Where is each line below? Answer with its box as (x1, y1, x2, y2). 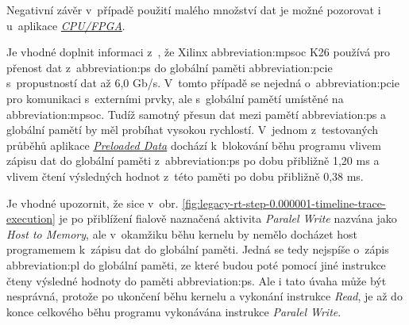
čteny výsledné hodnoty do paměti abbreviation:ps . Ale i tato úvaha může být (6, 272, 387, 289)
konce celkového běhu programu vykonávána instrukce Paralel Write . (6, 303, 341, 319)
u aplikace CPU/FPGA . (6, 17, 125, 33)
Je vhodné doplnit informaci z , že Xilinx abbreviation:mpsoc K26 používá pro (6, 44, 391, 60)
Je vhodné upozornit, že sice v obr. (6, 194, 179, 211)
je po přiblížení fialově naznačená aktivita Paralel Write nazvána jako (59, 210, 397, 227)
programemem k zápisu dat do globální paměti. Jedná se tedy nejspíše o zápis (6, 241, 389, 258)
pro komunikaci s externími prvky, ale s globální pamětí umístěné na (6, 90, 344, 106)
